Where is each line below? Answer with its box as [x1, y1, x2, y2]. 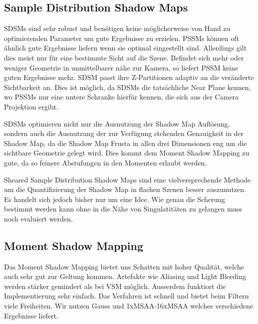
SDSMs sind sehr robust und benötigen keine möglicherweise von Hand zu [4, 23, 231, 33]
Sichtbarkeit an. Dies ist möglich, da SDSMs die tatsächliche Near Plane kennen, [4, 81, 251, 92]
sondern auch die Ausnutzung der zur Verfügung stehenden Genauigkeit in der [4, 128, 244, 138]
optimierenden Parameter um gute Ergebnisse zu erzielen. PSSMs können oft [4, 32, 240, 43]
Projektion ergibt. [4, 101, 58, 111]
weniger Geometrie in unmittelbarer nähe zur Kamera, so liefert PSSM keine [4, 62, 239, 72]
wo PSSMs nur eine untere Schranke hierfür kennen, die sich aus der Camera [4, 91, 239, 102]
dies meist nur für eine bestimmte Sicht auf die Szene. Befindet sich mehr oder [4, 52, 244, 62]
